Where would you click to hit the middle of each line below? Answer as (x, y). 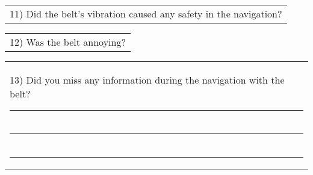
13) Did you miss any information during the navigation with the (147, 80)
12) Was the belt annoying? (68, 42)
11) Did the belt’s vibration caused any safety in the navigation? (146, 14)
